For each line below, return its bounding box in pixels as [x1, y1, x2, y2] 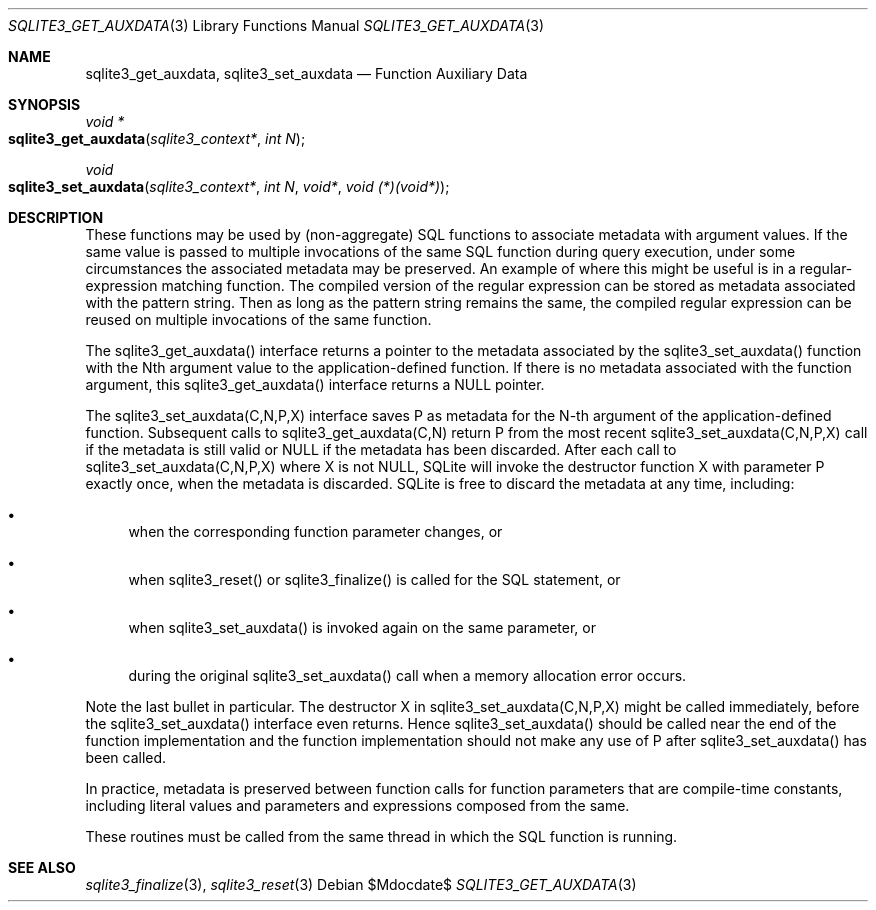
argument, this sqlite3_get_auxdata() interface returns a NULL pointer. [85, 376, 545, 393]
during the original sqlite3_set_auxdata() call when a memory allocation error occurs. [128, 667, 687, 684]
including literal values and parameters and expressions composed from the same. [85, 797, 630, 814]
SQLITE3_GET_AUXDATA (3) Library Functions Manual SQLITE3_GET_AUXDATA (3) [8, 17, 545, 34]
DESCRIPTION [8, 209, 104, 226]
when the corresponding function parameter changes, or [128, 523, 503, 540]
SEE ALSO [8, 859, 76, 876]
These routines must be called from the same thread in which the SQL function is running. [85, 828, 678, 845]
